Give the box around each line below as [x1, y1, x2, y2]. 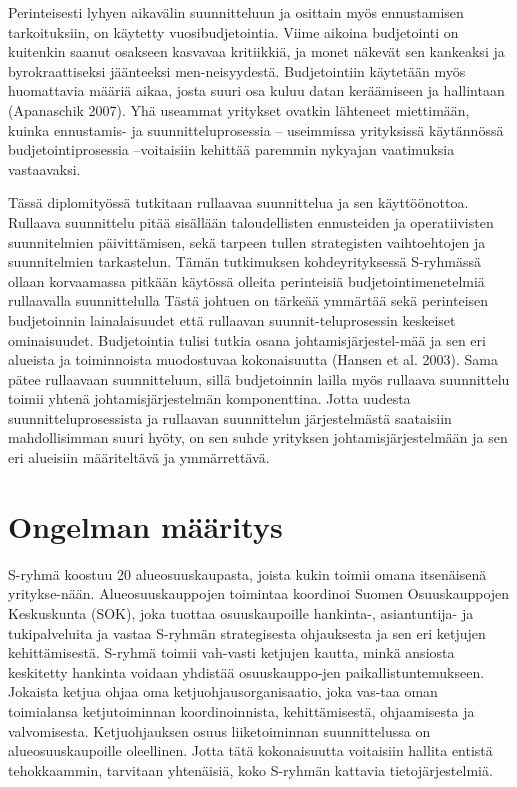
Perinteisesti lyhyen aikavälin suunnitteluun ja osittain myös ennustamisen [8, 2, 464, 22]
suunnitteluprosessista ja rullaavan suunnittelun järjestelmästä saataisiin [8, 407, 452, 428]
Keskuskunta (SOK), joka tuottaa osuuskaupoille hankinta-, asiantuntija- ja [8, 602, 474, 623]
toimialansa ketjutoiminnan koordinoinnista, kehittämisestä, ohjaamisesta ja [8, 700, 475, 721]
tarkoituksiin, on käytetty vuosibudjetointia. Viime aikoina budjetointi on [8, 21, 459, 42]
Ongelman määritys [8, 505, 283, 546]
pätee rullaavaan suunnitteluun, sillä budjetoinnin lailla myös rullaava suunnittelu [8, 368, 510, 389]
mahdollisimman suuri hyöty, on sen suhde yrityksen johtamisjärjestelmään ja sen [8, 427, 508, 448]
